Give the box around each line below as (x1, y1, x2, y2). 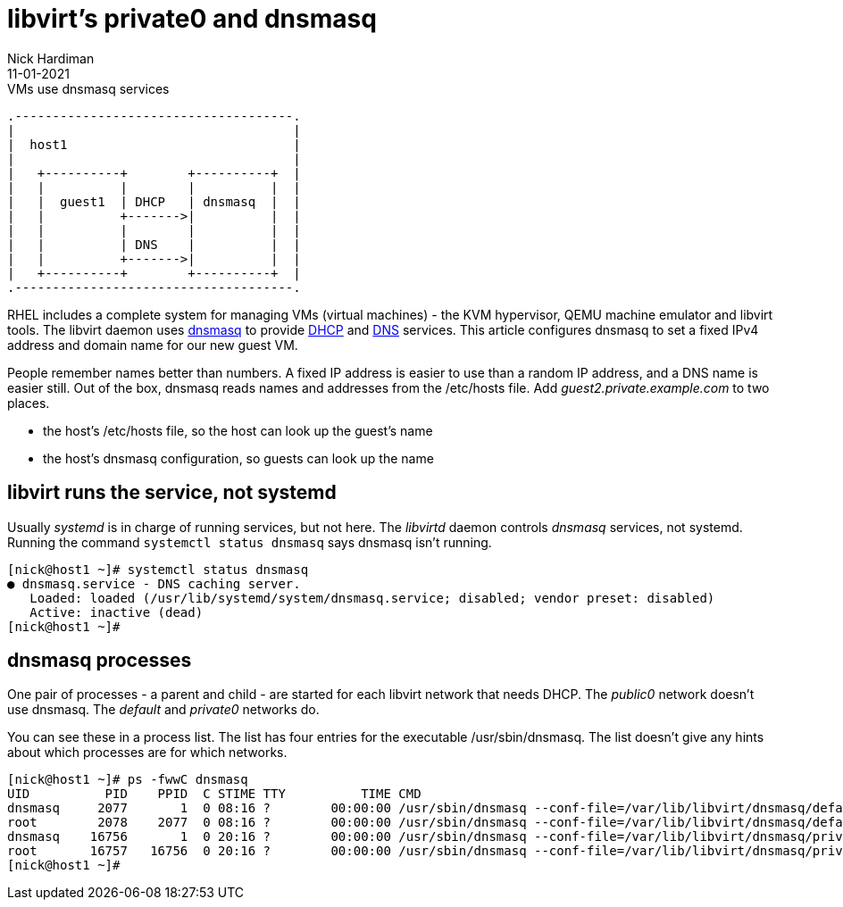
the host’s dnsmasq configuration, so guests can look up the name (43, 450, 434, 466)
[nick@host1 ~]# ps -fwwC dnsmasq (7, 772, 248, 787)
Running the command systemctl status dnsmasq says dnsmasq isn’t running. (7, 534, 492, 550)
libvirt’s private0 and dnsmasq (7, 4, 377, 34)
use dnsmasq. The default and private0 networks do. (7, 702, 320, 718)
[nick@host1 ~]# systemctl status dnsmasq (7, 562, 309, 577)
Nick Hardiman (7, 50, 95, 66)
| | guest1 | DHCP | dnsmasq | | (7, 194, 301, 209)
